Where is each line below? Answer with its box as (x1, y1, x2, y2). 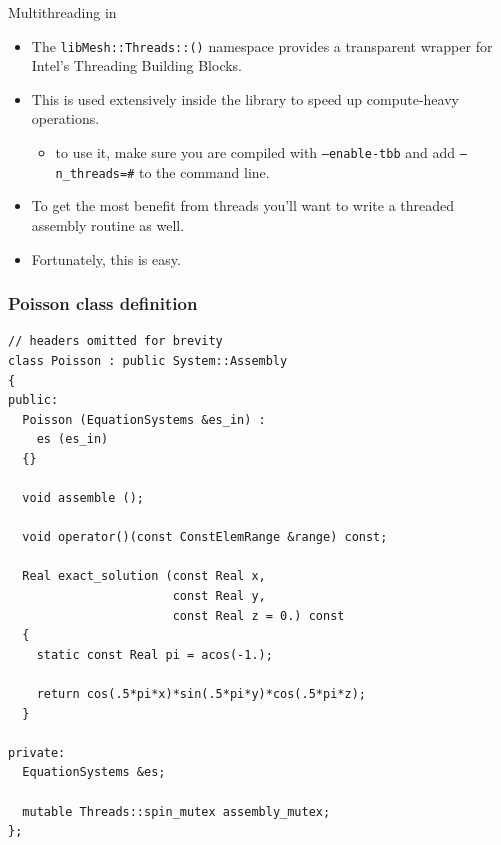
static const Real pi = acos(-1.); (36, 647, 273, 662)
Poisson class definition (8, 291, 198, 316)
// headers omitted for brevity (8, 334, 223, 349)
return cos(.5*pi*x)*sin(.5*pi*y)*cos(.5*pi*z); (36, 687, 366, 702)
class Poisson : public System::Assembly (8, 353, 288, 368)
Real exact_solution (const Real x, (22, 569, 266, 584)
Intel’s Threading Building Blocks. (31, 55, 243, 76)
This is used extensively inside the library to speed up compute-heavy (31, 88, 459, 109)
